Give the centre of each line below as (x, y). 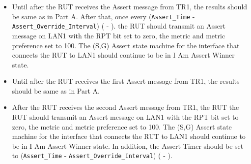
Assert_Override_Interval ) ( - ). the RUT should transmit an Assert (119, 26)
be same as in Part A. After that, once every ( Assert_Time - (103, 16)
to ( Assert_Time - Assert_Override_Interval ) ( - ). (92, 155)
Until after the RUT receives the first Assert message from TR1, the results (126, 81)
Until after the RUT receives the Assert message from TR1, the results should (130, 6)
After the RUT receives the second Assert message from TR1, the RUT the (125, 107)
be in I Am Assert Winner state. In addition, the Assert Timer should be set (128, 146)
